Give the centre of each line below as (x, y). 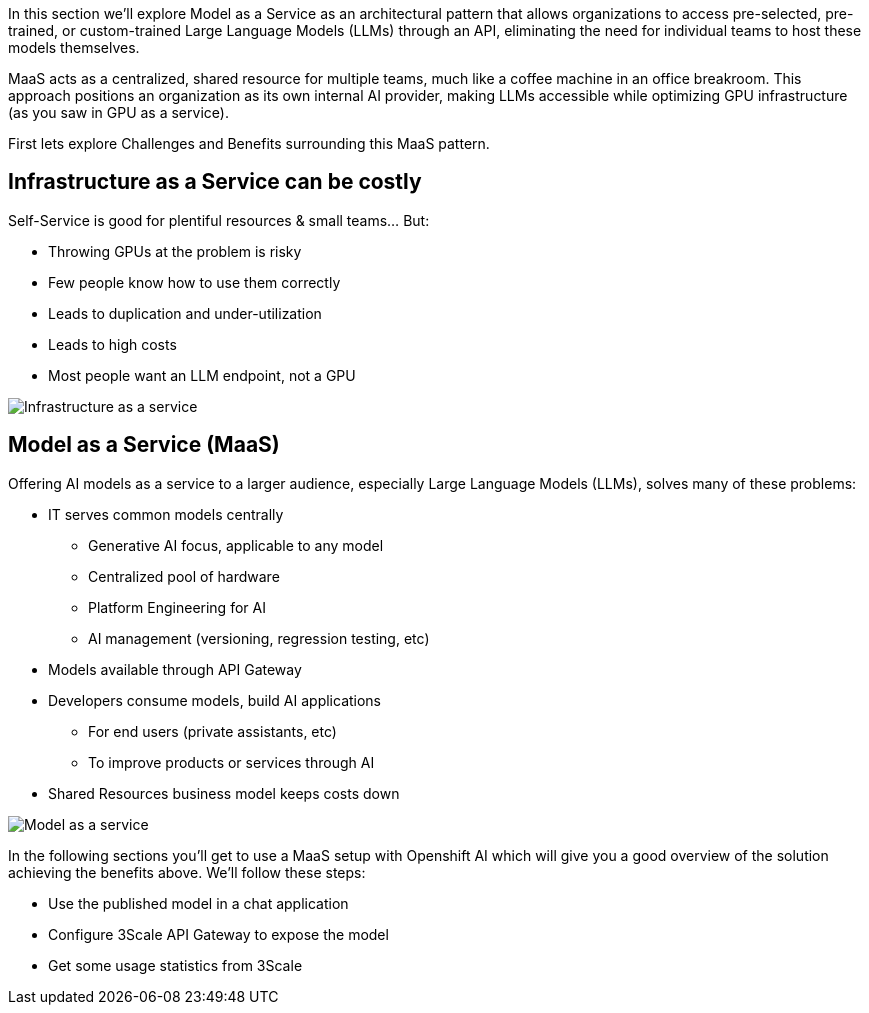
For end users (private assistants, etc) (212, 731)
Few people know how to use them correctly (194, 282)
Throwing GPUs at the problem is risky (175, 251)
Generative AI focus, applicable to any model (236, 545)
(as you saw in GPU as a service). (118, 112)
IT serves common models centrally (166, 514)
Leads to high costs (112, 344)
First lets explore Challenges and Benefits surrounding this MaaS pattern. (249, 143)
